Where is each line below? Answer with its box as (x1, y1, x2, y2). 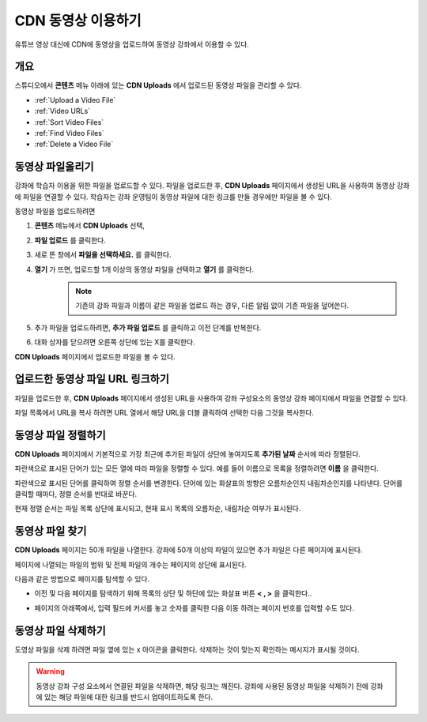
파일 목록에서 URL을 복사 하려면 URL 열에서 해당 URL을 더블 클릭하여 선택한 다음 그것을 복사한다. (14, 408, 314, 417)
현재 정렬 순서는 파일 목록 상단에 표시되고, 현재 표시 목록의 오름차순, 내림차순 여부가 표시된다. (14, 504, 301, 513)
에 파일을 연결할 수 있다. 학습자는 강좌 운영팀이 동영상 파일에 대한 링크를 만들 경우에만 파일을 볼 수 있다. (14, 192, 332, 201)
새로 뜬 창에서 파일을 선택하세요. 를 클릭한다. (34, 250, 172, 260)
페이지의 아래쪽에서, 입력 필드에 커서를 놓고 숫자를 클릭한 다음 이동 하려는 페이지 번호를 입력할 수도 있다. (34, 603, 355, 612)
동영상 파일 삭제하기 (14, 624, 106, 637)
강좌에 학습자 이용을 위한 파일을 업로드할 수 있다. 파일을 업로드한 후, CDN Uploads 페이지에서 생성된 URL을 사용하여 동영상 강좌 (14, 181, 410, 190)
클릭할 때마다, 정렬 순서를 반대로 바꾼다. (14, 489, 138, 498)
